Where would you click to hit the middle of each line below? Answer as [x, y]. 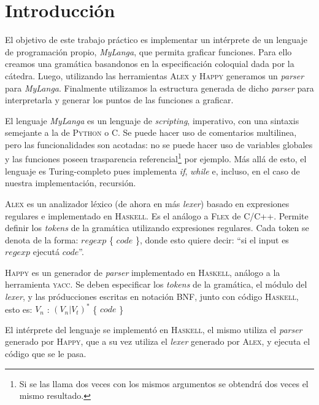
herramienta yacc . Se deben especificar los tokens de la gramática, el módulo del [156, 284]
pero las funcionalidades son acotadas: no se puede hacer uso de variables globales [159, 144]
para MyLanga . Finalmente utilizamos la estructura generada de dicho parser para [159, 88]
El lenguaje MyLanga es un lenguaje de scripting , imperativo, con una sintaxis [152, 120]
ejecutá [46, 252]
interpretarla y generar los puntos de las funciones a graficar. [119, 100]
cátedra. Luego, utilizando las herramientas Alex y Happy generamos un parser [155, 75]
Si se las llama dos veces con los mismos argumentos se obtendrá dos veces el [164, 383]
